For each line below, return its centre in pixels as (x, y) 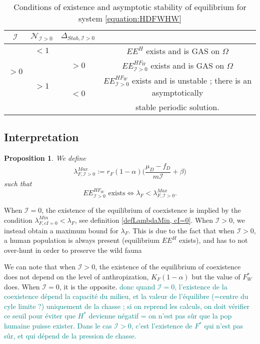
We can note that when (40, 267)
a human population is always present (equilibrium (82, 240)
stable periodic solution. (177, 107)
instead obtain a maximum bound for (61, 230)
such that (18, 183)
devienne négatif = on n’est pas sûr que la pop (160, 316)
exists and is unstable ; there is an (192, 80)
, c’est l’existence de (162, 325)
